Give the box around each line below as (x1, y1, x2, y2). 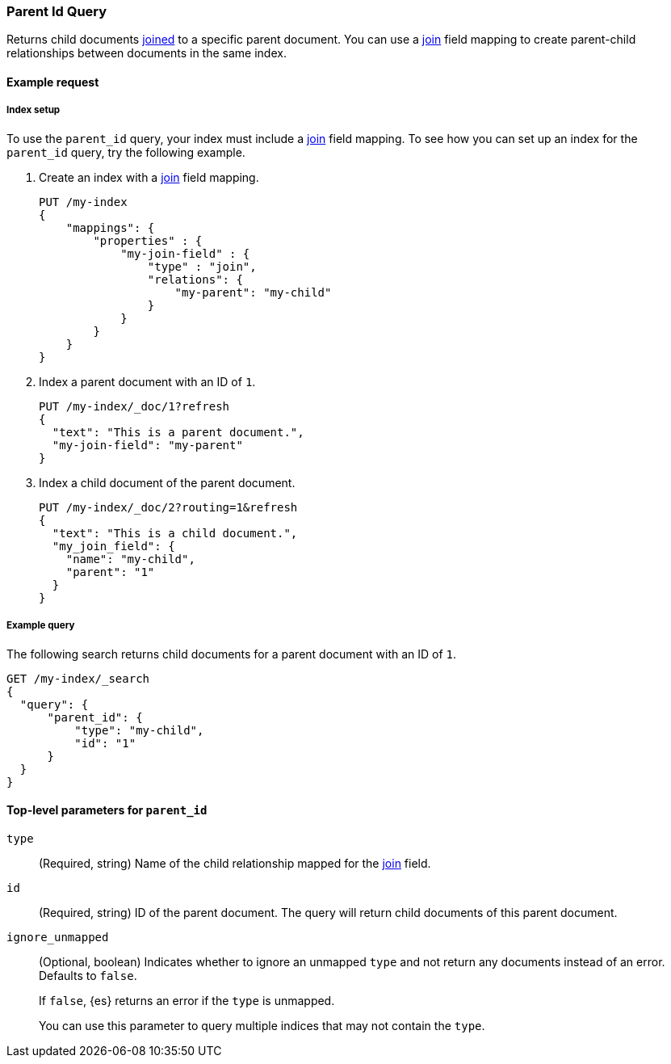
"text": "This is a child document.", (52, 526, 298, 540)
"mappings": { (65, 221, 155, 234)
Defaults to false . (39, 968, 137, 982)
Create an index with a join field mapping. (39, 170, 259, 184)
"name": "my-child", (65, 552, 195, 566)
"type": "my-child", (74, 723, 204, 737)
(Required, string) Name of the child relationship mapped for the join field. (39, 856, 431, 870)
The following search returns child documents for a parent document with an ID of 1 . (6, 646, 457, 661)
